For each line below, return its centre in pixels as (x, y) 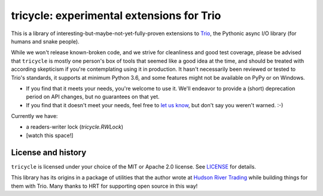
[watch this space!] (50, 135)
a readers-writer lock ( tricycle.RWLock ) (75, 127)
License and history (49, 152)
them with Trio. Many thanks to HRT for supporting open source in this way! (104, 186)
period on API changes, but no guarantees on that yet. (93, 97)
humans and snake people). (45, 41)
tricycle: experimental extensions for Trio (116, 15)
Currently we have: (34, 116)
